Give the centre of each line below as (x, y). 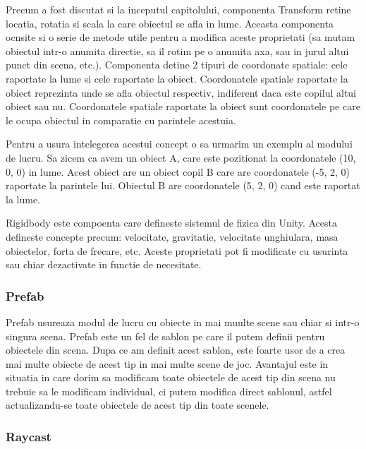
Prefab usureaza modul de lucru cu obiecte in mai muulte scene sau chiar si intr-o (183, 322)
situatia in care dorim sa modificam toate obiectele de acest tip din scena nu (171, 377)
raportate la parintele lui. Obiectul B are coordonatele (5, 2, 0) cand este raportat (183, 185)
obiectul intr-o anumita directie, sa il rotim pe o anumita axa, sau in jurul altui (177, 50)
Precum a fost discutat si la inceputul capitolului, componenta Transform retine (178, 9)
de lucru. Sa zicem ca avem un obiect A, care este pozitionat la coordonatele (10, (181, 157)
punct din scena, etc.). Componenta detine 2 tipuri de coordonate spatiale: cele (177, 65)
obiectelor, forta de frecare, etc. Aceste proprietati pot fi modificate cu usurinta (177, 250)
